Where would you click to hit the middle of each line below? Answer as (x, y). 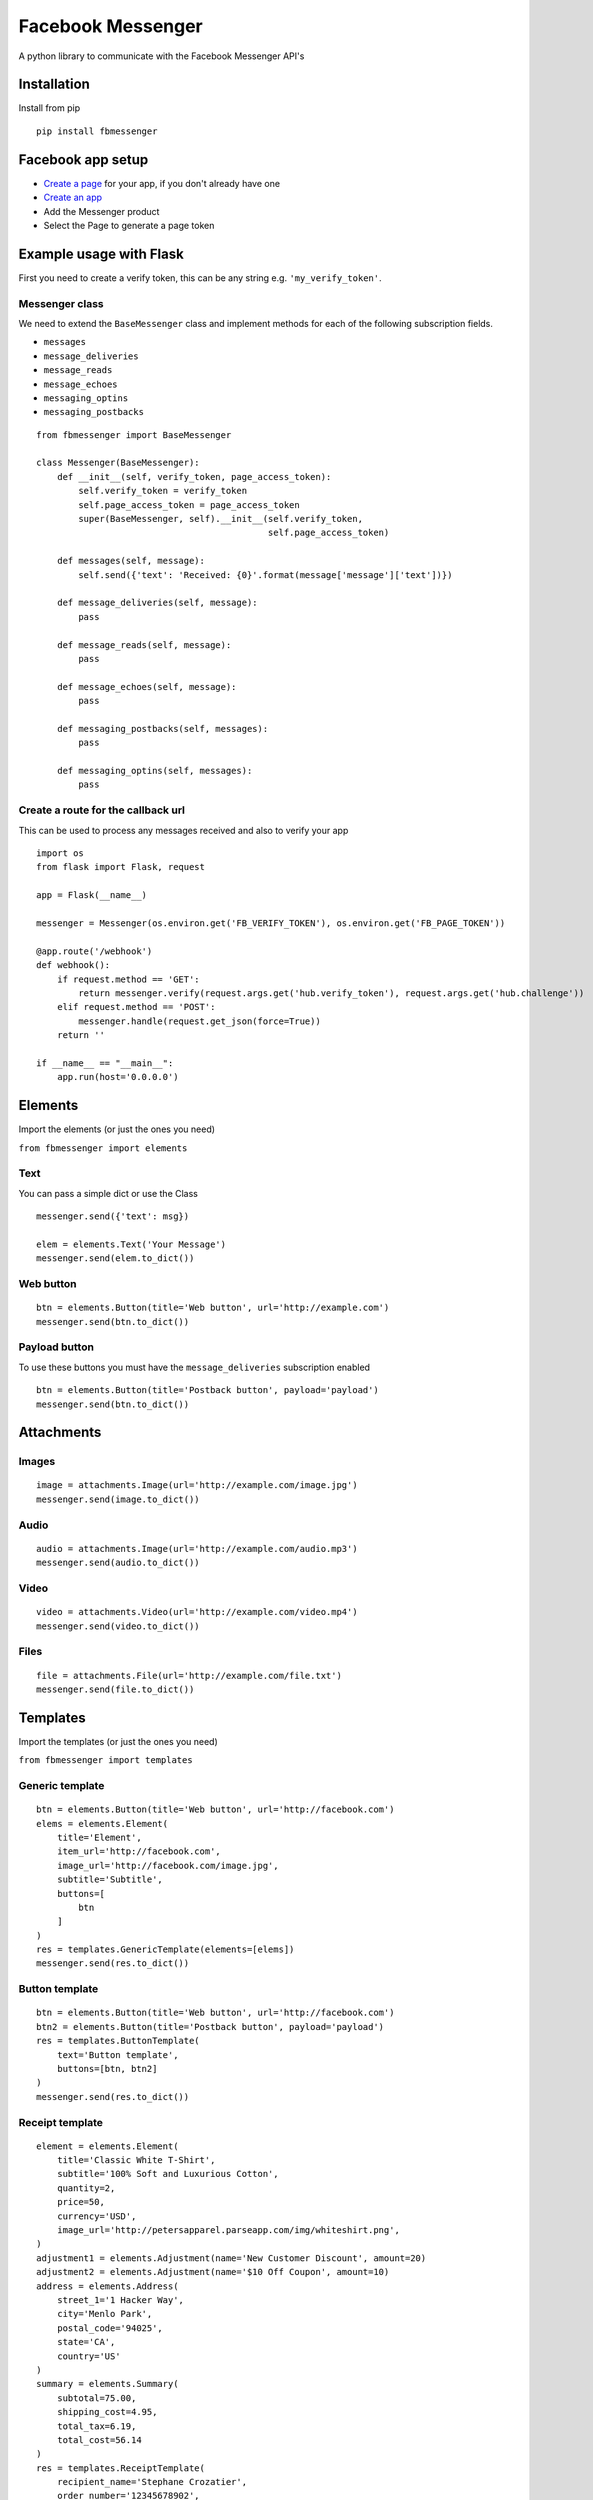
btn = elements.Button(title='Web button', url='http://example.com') (213, 1308)
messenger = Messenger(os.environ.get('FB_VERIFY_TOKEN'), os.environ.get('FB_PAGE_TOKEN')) (271, 923)
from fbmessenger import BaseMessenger (134, 434)
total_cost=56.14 (99, 2439)
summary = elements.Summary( (107, 2384)
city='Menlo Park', (104, 2314)
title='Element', (99, 1837)
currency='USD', (96, 2216)
